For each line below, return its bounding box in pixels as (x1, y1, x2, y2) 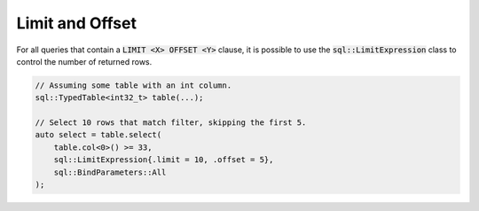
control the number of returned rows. (16, 56, 153, 66)
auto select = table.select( (35, 129, 162, 140)
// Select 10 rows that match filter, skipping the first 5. (35, 118, 307, 128)
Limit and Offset (16, 13, 137, 33)
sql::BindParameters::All (53, 167, 167, 177)
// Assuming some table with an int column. (35, 80, 232, 90)
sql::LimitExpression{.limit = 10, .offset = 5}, (53, 155, 274, 165)
